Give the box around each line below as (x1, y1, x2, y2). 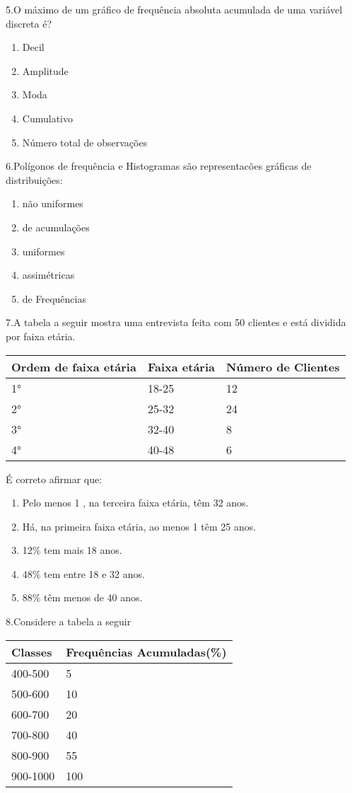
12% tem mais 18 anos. (22, 543, 122, 557)
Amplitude (22, 63, 69, 78)
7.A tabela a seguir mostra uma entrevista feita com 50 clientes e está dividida (6, 315, 346, 330)
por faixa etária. (6, 328, 76, 343)
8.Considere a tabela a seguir (6, 614, 131, 629)
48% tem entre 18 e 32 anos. (22, 566, 145, 581)
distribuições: (6, 172, 63, 187)
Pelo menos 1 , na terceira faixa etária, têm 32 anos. (22, 495, 249, 510)
